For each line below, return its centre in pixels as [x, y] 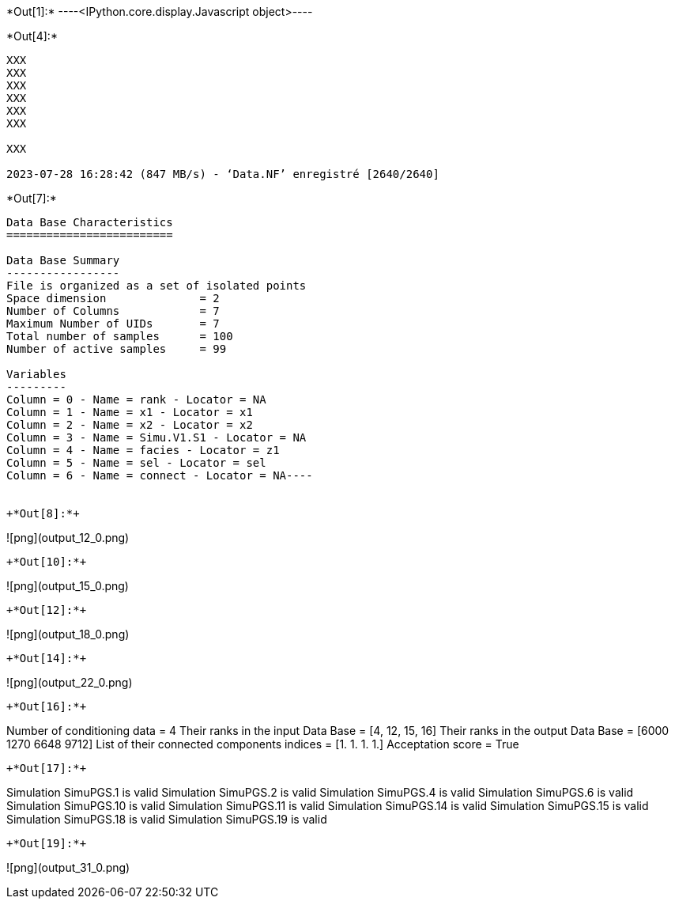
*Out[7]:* [32, 198]
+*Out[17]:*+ [47, 768]
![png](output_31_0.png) [68, 867]
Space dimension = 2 [113, 298]
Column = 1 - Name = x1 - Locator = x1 [130, 412]
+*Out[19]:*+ [47, 843]
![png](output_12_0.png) [68, 538]
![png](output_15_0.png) [68, 586]
